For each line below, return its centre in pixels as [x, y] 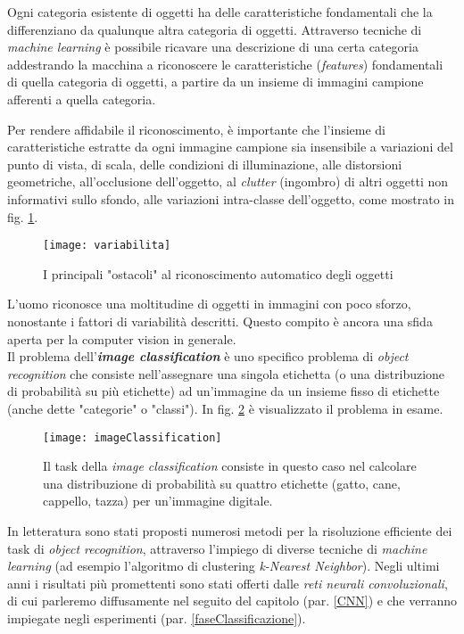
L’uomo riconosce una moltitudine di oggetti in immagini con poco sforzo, [209, 304]
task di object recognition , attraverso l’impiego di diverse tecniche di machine [217, 548]
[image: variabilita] [107, 246]
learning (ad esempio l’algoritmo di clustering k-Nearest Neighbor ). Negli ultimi [224, 566]
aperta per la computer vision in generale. [122, 338]
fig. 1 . [23, 216]
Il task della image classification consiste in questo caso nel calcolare [230, 466]
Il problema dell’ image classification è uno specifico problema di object [208, 356]
